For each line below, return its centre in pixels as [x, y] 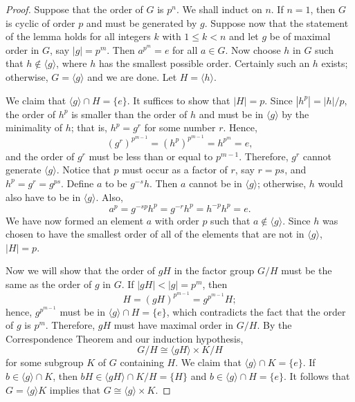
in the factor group [214, 270]
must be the [307, 270]
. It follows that [317, 376]
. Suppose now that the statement [276, 22]
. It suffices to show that [179, 100]
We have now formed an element [75, 220]
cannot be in [216, 183]
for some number [180, 127]
